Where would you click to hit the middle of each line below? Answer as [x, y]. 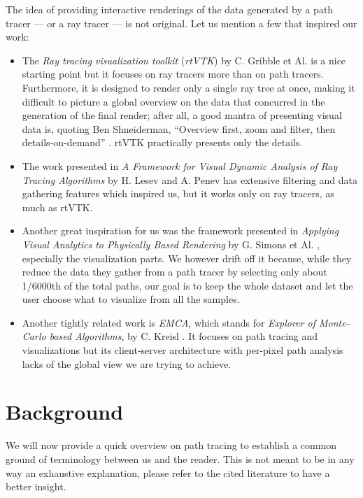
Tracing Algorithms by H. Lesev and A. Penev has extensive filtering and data [190, 179]
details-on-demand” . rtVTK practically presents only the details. [162, 142]
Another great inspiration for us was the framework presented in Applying [180, 230]
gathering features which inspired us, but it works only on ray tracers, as [178, 193]
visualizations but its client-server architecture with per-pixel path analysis [183, 350]
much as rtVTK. [57, 207]
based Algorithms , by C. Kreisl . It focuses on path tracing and [184, 336]
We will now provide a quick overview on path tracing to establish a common [171, 445]
